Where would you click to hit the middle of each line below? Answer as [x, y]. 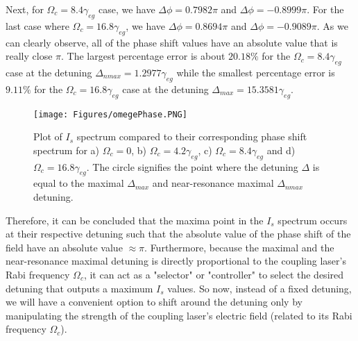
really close [29, 56]
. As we [332, 25]
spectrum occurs [313, 220]
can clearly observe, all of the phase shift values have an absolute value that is [172, 42]
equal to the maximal [79, 183]
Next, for [25, 9]
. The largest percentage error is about [143, 56]
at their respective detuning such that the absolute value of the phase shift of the [178, 234]
